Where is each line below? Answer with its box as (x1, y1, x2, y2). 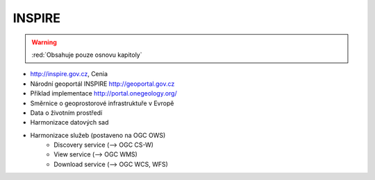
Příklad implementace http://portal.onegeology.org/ (30, 89, 177, 98)
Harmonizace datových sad (30, 118, 109, 127)
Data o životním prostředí (30, 108, 103, 117)
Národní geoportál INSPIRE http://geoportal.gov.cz (30, 80, 175, 88)
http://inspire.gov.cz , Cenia (30, 70, 108, 78)
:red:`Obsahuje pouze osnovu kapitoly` (31, 51, 142, 59)
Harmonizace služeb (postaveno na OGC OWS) (30, 131, 166, 139)
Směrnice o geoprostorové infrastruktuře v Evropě (30, 99, 174, 107)
